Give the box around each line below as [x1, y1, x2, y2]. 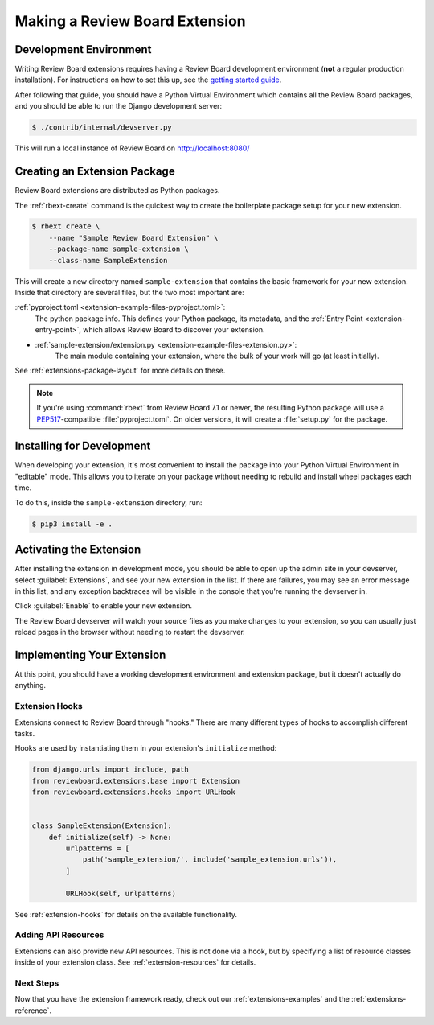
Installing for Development [14, 439, 151, 453]
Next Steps [14, 978, 59, 989]
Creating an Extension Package [14, 165, 176, 179]
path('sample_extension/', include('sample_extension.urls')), [82, 855, 338, 864]
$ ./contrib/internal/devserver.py [31, 123, 172, 132]
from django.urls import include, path [31, 765, 189, 774]
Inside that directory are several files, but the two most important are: [14, 288, 244, 298]
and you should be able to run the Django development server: [14, 101, 223, 111]
